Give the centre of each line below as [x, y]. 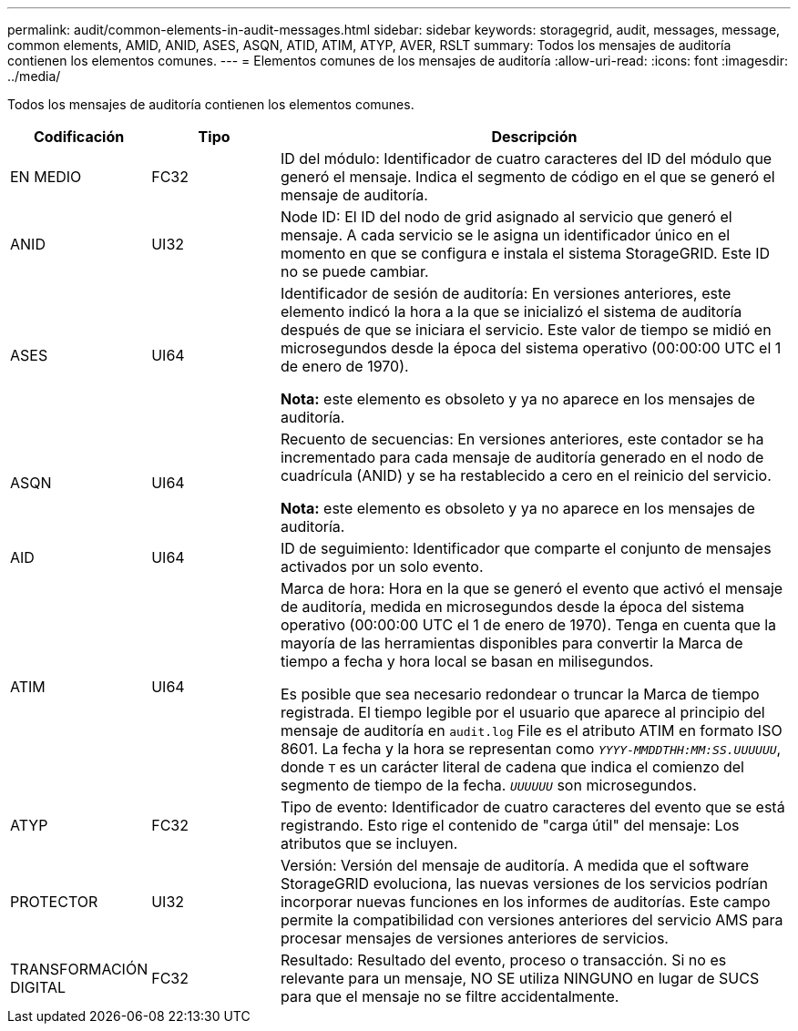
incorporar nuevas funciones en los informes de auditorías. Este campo [525, 902]
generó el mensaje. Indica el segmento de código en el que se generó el [527, 177]
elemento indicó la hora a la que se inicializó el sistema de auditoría [511, 311]
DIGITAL [38, 987]
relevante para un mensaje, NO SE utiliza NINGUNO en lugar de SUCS [520, 978]
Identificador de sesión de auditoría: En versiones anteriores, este [506, 293]
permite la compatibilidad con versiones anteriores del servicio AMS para [532, 920]
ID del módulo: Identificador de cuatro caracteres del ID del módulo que [526, 158]
